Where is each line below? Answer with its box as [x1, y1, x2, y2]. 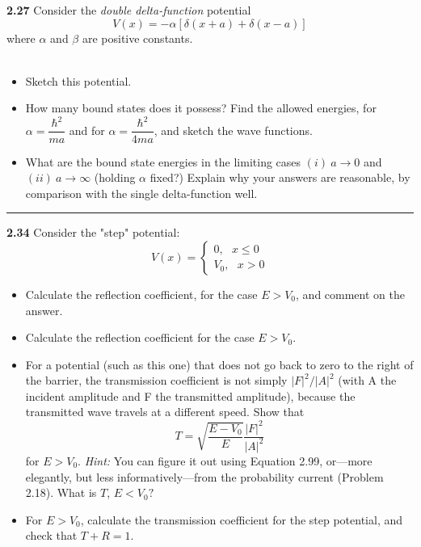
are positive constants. [82, 29, 193, 46]
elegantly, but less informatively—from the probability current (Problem [25, 468, 384, 485]
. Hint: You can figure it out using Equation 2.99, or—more [78, 452, 373, 469]
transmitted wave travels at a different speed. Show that [25, 403, 305, 420]
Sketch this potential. [25, 72, 132, 89]
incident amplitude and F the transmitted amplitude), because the [25, 387, 356, 404]
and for [69, 121, 105, 138]
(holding [94, 169, 136, 186]
